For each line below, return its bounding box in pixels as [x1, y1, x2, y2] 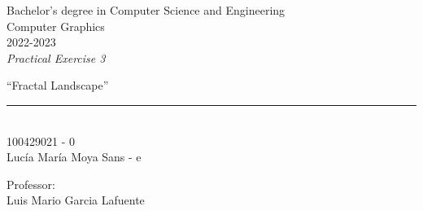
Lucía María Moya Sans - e [7, 148, 142, 165]
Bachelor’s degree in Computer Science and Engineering [7, 2, 286, 18]
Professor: [7, 175, 55, 192]
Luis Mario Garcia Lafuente [7, 191, 145, 209]
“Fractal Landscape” [7, 77, 109, 94]
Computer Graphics [7, 17, 105, 34]
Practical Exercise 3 [7, 49, 106, 66]
